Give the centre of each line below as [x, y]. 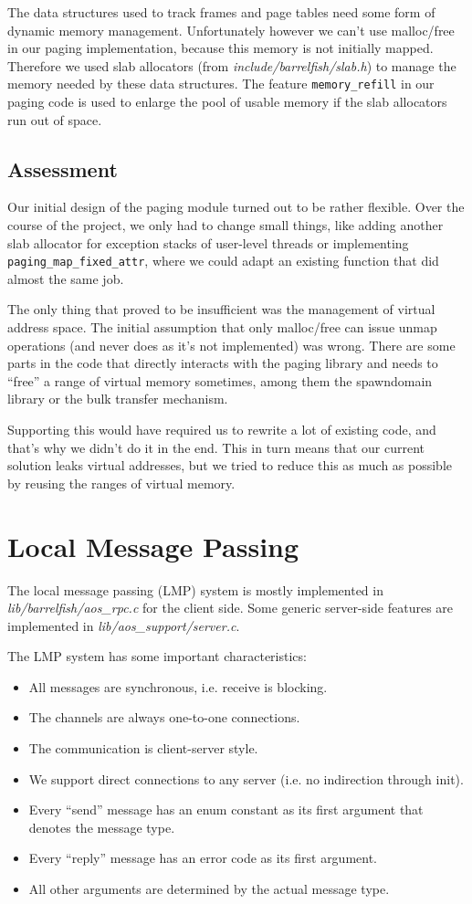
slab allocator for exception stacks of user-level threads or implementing [208, 242]
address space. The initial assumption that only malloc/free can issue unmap [222, 327]
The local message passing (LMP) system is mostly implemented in [195, 589]
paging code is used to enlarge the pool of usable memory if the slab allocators [227, 102]
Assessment [63, 168]
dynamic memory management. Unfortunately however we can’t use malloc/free [231, 30]
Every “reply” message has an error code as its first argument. [203, 858]
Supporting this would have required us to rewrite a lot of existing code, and [222, 430]
